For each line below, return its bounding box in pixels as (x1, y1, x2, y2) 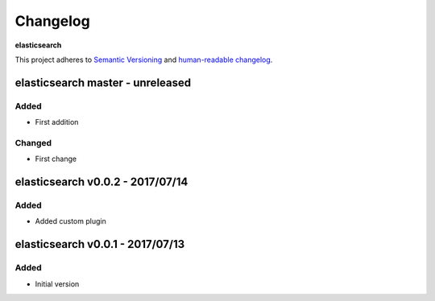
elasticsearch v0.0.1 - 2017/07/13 (14, 237, 185, 251)
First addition (35, 118, 79, 127)
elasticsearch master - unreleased (14, 76, 192, 89)
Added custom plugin (35, 216, 106, 226)
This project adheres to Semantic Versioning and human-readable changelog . (14, 55, 273, 64)
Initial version (35, 278, 80, 289)
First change (35, 154, 77, 164)
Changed (14, 137, 52, 148)
